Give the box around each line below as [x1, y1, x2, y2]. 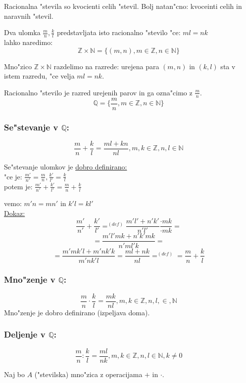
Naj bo [4, 369, 25, 379]
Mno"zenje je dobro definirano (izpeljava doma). [4, 307, 150, 317]
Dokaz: [4, 208, 25, 218]
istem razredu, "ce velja [4, 71, 75, 81]
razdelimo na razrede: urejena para [53, 61, 159, 71]
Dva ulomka [4, 27, 41, 38]
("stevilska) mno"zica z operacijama [34, 369, 143, 379]
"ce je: [4, 171, 22, 181]
